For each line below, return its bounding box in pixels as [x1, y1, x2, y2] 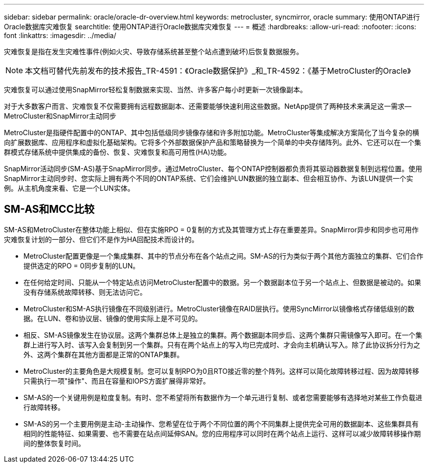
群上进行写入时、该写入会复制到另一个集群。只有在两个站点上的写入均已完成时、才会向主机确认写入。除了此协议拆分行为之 [23, 340, 420, 349]
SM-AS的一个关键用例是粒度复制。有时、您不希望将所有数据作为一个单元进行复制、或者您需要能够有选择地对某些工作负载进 [23, 393, 423, 402]
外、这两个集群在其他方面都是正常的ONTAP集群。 [23, 350, 184, 359]
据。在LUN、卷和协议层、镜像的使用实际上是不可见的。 [23, 314, 202, 323]
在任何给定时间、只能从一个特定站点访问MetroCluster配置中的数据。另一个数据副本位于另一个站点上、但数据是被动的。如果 [23, 278, 421, 286]
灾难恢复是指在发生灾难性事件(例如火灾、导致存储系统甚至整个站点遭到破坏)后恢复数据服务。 [4, 47, 303, 56]
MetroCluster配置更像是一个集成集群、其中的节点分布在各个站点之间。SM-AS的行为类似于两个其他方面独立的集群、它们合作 [23, 251, 424, 260]
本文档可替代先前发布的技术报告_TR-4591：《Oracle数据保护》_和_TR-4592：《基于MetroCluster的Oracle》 [25, 66, 411, 76]
